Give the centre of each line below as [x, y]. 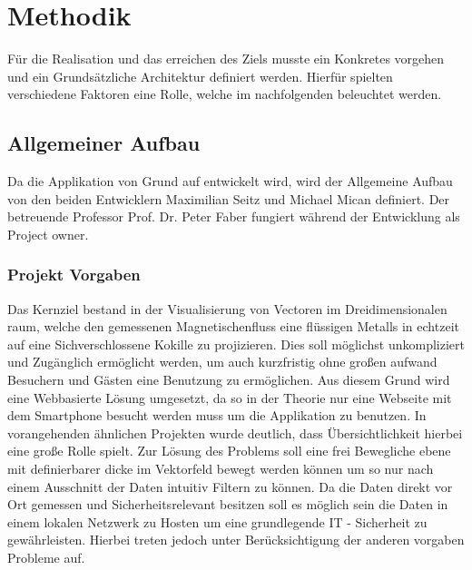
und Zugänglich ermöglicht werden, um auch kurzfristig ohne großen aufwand [222, 362]
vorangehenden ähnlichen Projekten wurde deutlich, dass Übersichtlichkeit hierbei [235, 432]
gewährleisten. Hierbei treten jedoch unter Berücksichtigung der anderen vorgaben [236, 540]
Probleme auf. [46, 558]
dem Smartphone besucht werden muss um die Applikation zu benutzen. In [217, 415]
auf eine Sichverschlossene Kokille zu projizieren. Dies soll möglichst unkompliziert [236, 344]
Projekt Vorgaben [74, 275]
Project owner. [48, 234]
